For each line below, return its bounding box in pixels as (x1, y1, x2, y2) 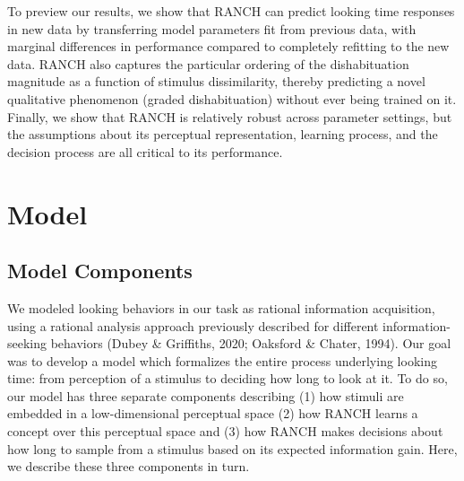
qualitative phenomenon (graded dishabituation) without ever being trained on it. (7, 89, 457, 108)
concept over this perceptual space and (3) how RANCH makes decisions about (7, 422, 443, 441)
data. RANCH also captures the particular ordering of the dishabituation (7, 54, 409, 73)
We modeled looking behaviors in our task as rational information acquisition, (7, 298, 435, 317)
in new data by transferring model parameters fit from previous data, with (7, 19, 417, 38)
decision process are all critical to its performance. (7, 142, 283, 161)
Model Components (7, 257, 193, 284)
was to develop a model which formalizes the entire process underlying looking (7, 351, 437, 370)
